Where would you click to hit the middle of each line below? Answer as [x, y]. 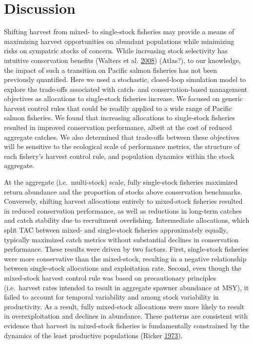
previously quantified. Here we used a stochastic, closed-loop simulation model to [125, 79]
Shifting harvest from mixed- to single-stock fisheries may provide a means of [119, 32]
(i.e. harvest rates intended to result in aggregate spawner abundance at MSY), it [126, 287]
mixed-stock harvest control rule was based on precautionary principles [110, 277]
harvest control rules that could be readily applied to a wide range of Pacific [118, 108]
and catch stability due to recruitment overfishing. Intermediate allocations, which [127, 220]
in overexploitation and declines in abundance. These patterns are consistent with [126, 316]
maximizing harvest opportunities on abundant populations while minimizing [119, 41]
